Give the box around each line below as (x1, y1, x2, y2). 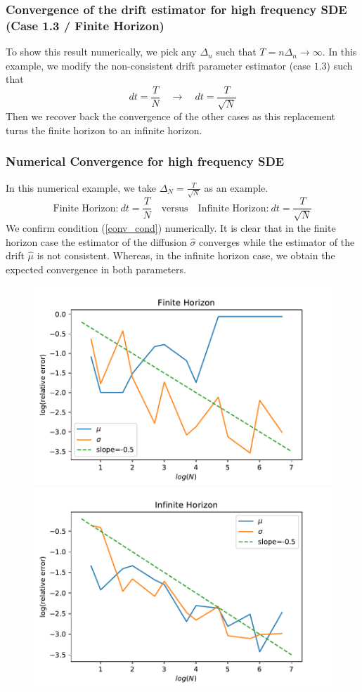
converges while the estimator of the (199, 234, 355, 249)
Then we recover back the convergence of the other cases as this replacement (6, 109, 335, 124)
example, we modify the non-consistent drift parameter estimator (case (6, 58, 311, 72)
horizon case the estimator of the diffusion (6, 234, 187, 249)
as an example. (204, 180, 269, 195)
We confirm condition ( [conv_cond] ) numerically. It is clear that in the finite (6, 220, 336, 235)
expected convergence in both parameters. (6, 261, 186, 276)
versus (161, 203, 188, 214)
